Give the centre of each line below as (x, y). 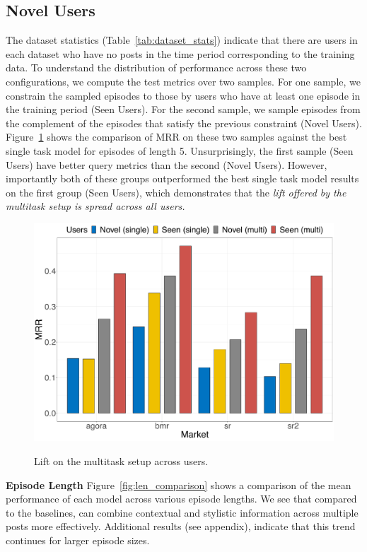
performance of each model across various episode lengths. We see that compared (181, 499)
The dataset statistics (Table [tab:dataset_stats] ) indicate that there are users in (182, 40)
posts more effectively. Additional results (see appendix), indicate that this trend (181, 526)
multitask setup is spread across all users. (95, 206)
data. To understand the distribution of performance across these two (156, 67)
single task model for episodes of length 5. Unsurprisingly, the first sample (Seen (180, 150)
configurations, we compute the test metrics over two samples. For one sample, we (183, 81)
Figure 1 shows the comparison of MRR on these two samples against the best (176, 137)
